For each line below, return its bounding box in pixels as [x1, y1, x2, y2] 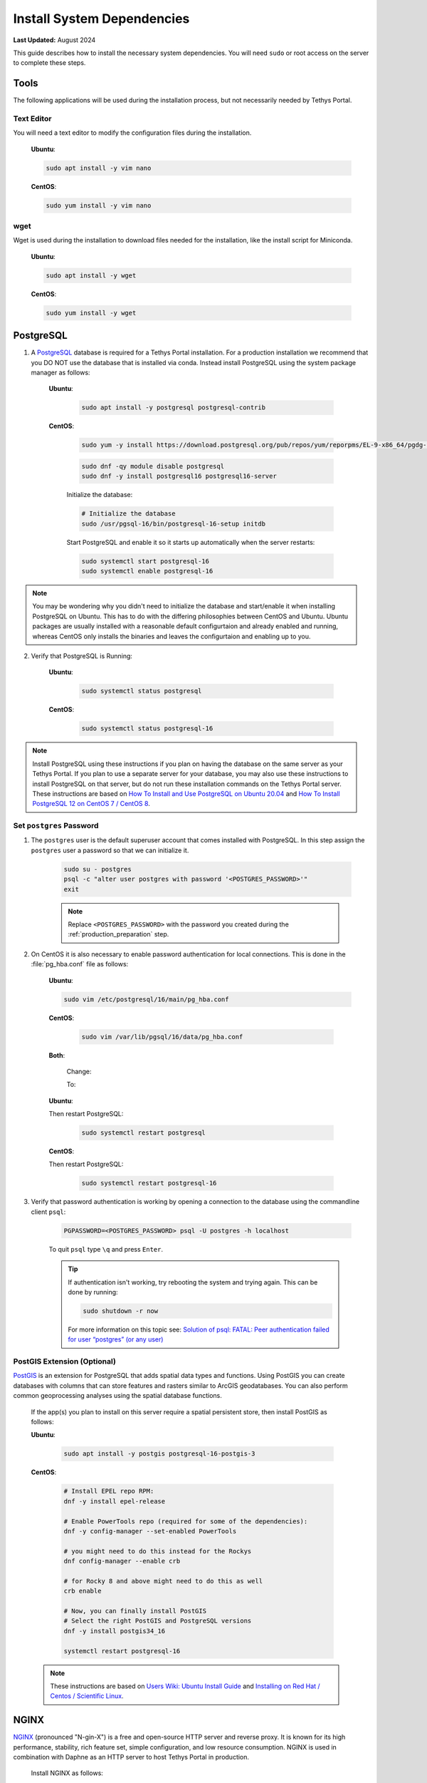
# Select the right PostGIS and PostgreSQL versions [63, 1617, 252, 1625]
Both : [48, 1051, 65, 1059]
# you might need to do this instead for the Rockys [63, 1547, 252, 1555]
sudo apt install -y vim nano [46, 164, 152, 172]
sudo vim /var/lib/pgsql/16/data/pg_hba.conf [81, 1033, 243, 1041]
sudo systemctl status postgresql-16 [81, 725, 213, 732]
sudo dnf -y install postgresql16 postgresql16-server [81, 472, 277, 481]
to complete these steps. [13, 58, 86, 67]
